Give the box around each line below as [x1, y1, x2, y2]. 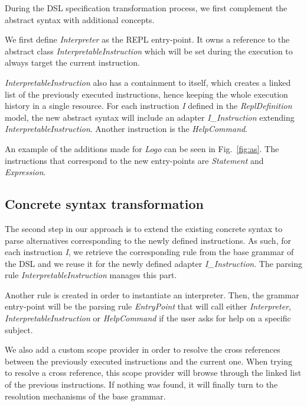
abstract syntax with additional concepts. [5, 13, 155, 25]
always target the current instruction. [5, 56, 140, 69]
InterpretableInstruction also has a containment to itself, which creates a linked [5, 76, 291, 88]
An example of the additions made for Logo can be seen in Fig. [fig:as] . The [5, 142, 279, 154]
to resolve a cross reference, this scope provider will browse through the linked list [5, 366, 302, 379]
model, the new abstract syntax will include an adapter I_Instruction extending [5, 111, 295, 123]
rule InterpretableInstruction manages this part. [5, 269, 177, 281]
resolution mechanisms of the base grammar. [5, 389, 166, 402]
